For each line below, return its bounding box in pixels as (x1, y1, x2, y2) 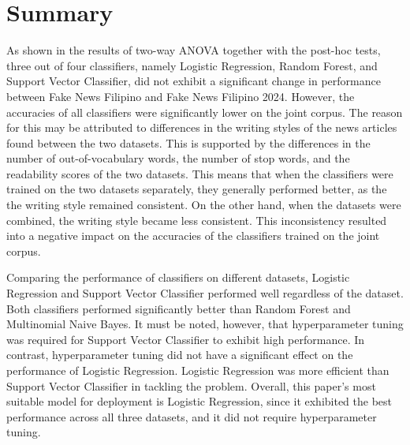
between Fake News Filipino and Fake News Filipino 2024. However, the (6, 88, 355, 104)
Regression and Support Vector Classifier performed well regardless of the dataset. (6, 285, 404, 301)
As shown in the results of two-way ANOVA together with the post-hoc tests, (6, 42, 381, 58)
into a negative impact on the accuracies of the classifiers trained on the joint (6, 227, 380, 244)
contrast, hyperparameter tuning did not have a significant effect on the (6, 346, 353, 363)
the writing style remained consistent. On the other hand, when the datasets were (6, 196, 401, 213)
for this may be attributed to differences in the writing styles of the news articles (6, 119, 397, 136)
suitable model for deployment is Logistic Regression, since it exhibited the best (6, 393, 393, 409)
